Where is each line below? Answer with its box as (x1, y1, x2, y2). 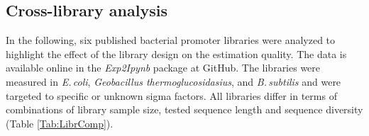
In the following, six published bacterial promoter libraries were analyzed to (6, 33, 336, 47)
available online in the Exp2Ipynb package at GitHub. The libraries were (6, 60, 321, 75)
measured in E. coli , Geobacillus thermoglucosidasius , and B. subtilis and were (6, 74, 341, 89)
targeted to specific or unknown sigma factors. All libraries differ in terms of (6, 88, 337, 103)
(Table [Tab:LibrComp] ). (6, 115, 114, 130)
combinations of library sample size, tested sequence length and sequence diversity (6, 102, 363, 117)
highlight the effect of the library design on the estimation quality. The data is (6, 46, 347, 61)
